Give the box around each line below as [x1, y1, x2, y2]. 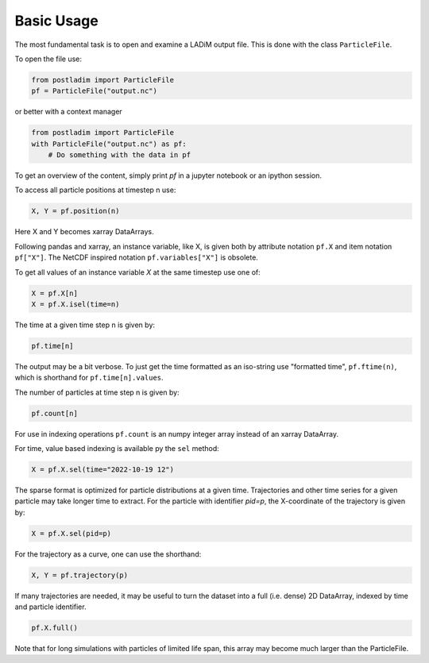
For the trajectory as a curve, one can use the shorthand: [14, 549, 202, 559]
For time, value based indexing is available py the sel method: [14, 444, 219, 453]
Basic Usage [14, 12, 99, 29]
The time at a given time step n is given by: [14, 320, 155, 330]
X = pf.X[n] [31, 288, 79, 298]
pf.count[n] [31, 409, 79, 418]
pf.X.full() [31, 623, 79, 633]
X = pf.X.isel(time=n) [31, 299, 120, 309]
